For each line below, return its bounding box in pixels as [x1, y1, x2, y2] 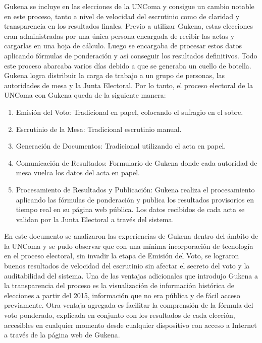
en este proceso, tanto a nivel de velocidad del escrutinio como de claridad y [4, 11, 240, 21]
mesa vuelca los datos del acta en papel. [16, 167, 140, 178]
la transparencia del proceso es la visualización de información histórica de [4, 280, 234, 291]
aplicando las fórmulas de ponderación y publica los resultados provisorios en [16, 194, 254, 204]
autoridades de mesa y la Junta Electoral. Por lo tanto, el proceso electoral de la [4, 80, 253, 90]
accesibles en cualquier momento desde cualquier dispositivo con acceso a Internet [4, 319, 257, 330]
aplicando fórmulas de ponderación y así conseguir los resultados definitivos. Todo [4, 50, 257, 60]
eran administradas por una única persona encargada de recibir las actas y [4, 30, 235, 41]
